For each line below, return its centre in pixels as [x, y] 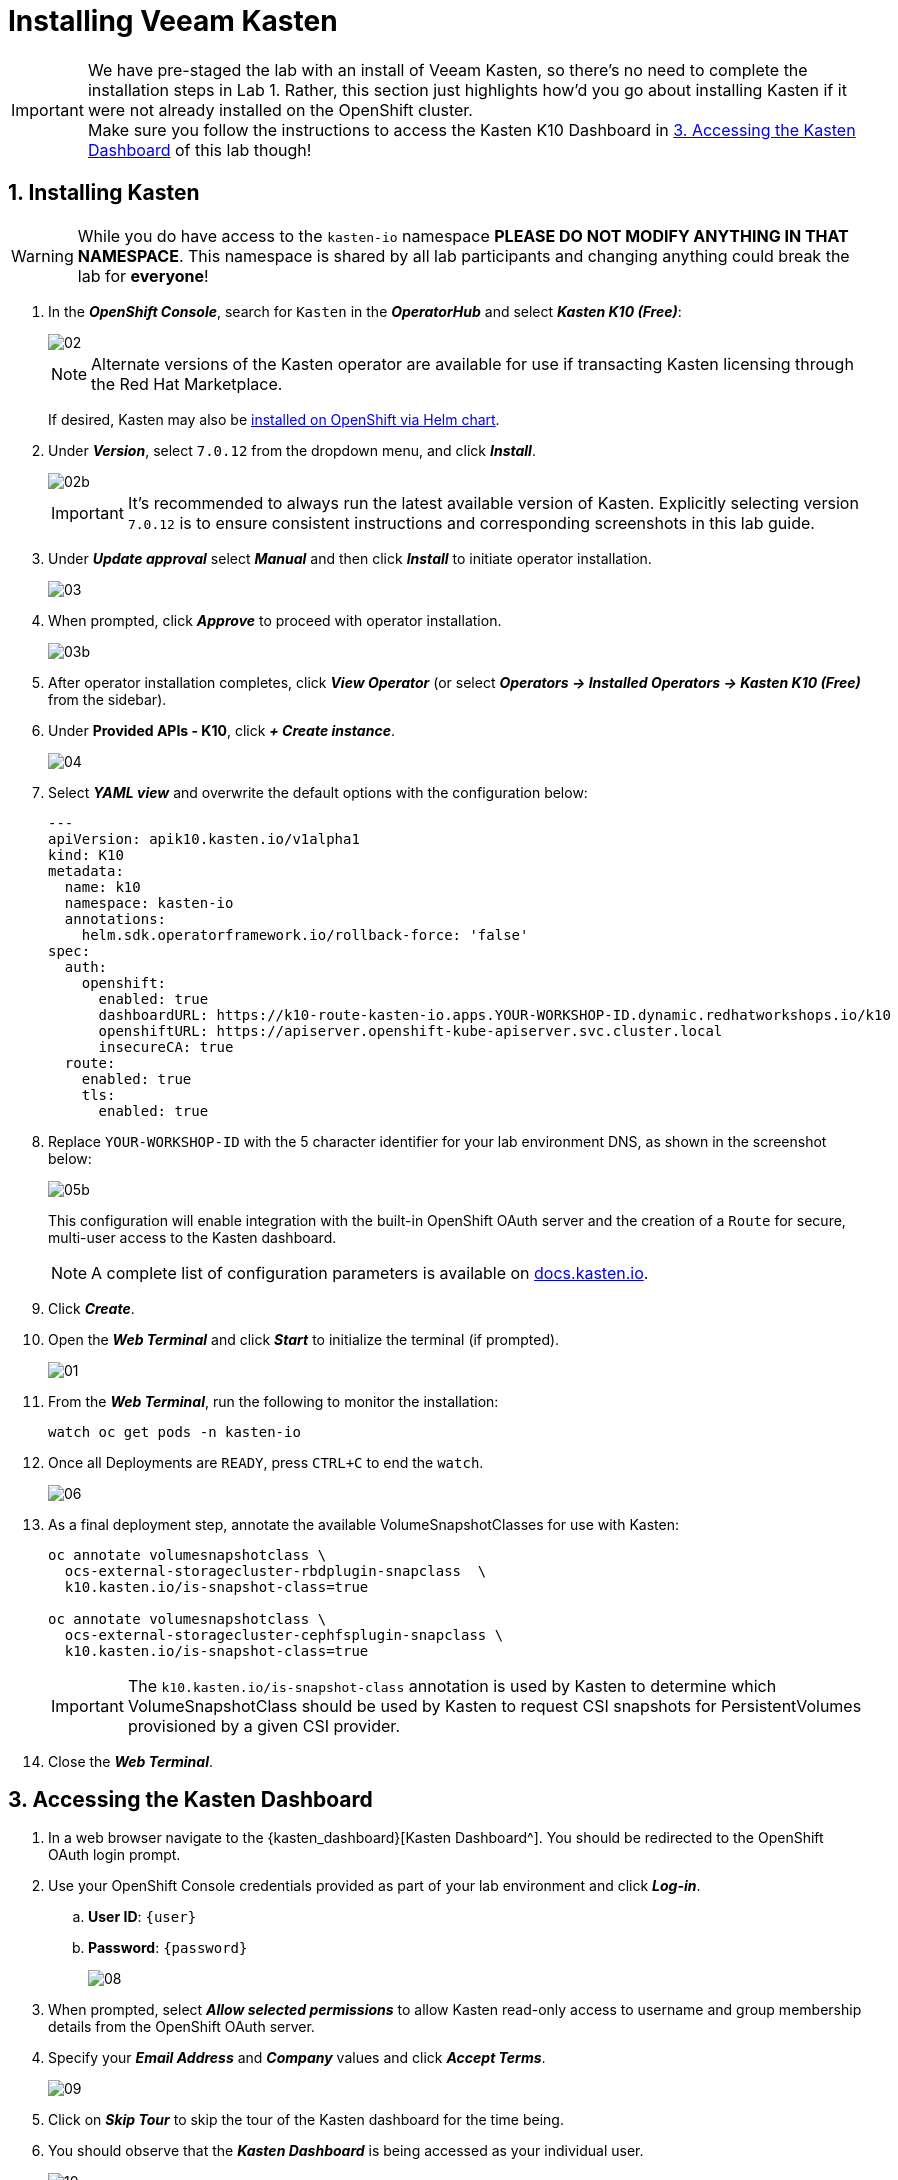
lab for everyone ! [143, 275]
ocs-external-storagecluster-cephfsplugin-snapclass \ [284, 1634]
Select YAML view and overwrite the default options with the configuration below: [318, 792]
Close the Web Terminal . [130, 1761]
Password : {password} [168, 1948]
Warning [42, 255]
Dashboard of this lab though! [199, 149]
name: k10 [102, 886]
